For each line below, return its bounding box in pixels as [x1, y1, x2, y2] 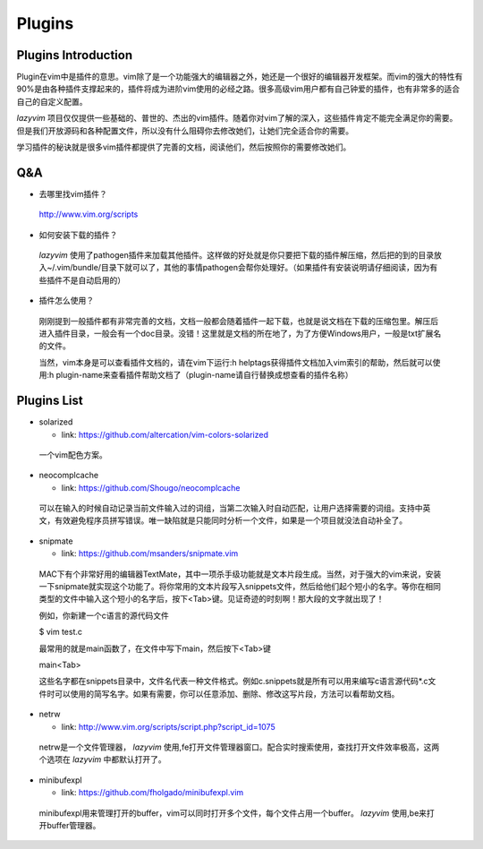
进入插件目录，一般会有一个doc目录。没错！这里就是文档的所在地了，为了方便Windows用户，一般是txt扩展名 [38, 328, 442, 339]
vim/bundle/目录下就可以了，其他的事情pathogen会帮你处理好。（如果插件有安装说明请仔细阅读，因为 [56, 262, 430, 273]
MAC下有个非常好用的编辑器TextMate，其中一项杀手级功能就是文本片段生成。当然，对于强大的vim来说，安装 [38, 569, 442, 579]
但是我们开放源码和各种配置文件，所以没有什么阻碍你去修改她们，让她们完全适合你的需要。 [16, 125, 353, 136]
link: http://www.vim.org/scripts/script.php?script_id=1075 [61, 721, 276, 732]
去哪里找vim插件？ [38, 188, 107, 199]
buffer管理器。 [46, 819, 101, 830]
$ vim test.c [38, 627, 82, 638]
